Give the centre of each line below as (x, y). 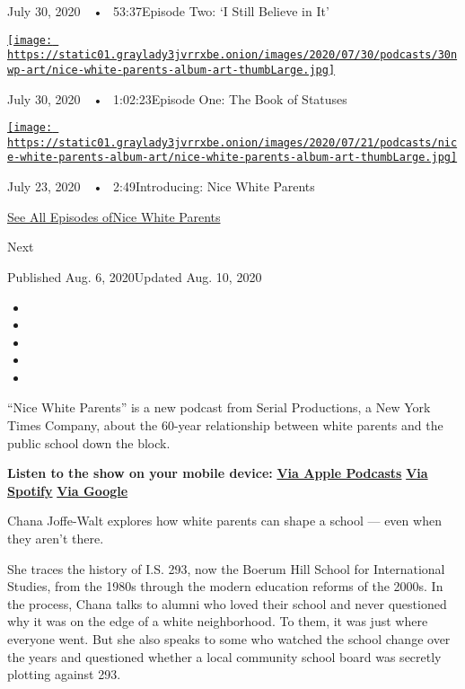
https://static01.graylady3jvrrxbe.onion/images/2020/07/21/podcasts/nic (232, 142)
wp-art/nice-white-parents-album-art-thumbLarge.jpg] (171, 70)
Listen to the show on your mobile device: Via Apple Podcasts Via (218, 473)
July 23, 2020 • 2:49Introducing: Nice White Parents (161, 186)
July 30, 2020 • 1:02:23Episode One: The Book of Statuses (177, 98)
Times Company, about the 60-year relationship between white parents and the (225, 425)
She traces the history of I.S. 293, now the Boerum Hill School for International (226, 568)
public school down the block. (89, 442)
